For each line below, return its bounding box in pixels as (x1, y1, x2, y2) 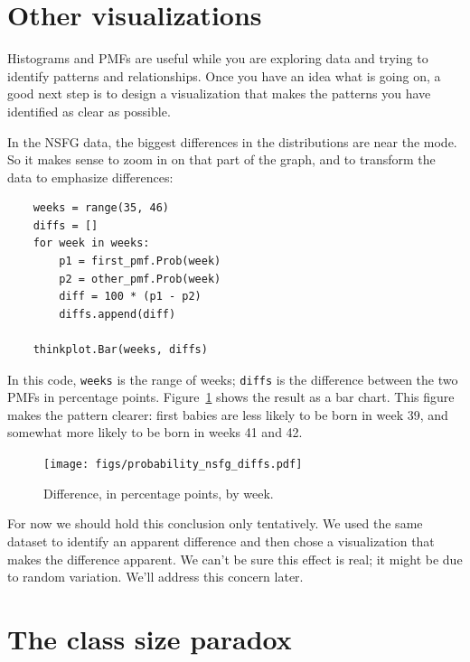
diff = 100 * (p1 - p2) (59, 290, 202, 303)
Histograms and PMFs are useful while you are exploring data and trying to (7, 49, 428, 68)
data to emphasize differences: (7, 167, 174, 186)
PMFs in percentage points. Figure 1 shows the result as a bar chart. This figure (7, 387, 455, 406)
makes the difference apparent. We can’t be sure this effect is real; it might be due (7, 549, 463, 568)
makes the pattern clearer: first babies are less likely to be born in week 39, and (7, 405, 448, 424)
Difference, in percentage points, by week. (43, 483, 274, 502)
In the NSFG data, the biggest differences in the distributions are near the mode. (7, 132, 457, 151)
